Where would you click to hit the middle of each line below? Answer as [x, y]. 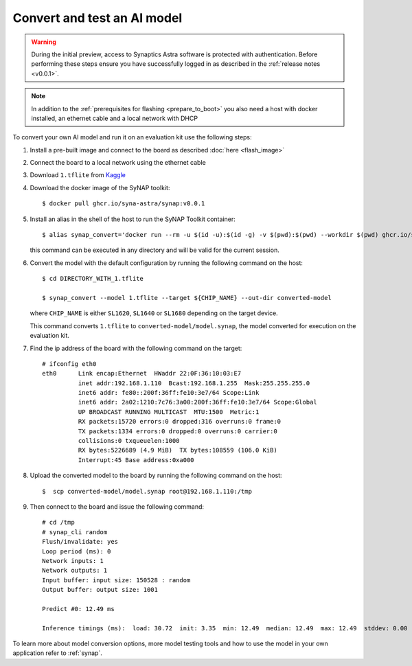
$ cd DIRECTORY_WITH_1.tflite [93, 279]
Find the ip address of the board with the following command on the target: [136, 348]
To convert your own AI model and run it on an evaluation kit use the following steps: [132, 137]
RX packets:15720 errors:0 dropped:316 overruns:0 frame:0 [180, 422]
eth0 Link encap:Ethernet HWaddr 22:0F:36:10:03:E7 [142, 374]
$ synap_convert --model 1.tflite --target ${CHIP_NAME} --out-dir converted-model [187, 298]
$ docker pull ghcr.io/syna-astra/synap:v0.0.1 [124, 204]
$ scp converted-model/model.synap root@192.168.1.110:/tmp [147, 491]
